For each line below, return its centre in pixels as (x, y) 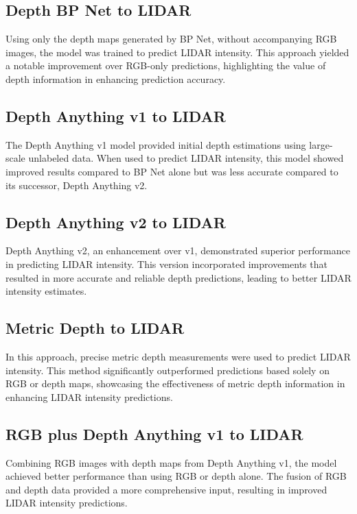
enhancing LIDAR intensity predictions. (89, 396)
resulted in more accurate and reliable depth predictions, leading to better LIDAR (178, 277)
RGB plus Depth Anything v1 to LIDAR (154, 433)
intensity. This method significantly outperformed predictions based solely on (168, 370)
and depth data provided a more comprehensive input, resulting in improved (166, 489)
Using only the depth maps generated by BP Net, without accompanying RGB (171, 39)
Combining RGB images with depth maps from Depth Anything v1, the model (171, 462)
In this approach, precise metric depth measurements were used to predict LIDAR (178, 356)
